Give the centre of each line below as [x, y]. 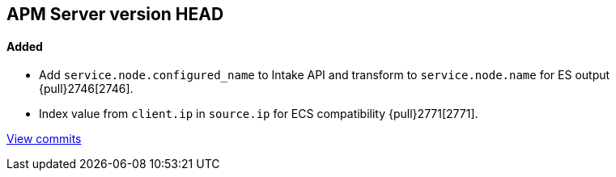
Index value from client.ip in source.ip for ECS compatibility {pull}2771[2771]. [259, 114]
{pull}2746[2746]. [86, 89]
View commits [44, 139]
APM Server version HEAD [115, 14]
